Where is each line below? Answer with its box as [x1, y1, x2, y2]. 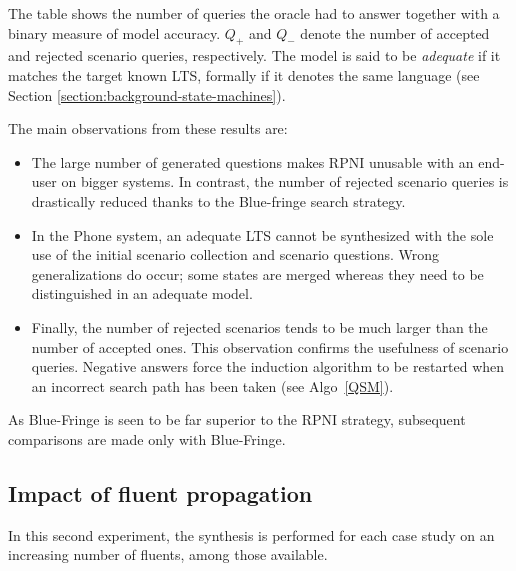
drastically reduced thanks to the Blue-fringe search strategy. [31, 190, 406, 211]
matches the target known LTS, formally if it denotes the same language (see [8, 64, 480, 85]
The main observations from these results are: [8, 118, 288, 139]
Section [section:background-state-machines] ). [8, 84, 286, 105]
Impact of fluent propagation [8, 477, 313, 508]
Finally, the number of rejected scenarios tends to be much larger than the [31, 316, 488, 337]
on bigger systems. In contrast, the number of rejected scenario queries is [61, 171, 509, 192]
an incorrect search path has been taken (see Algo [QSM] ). [31, 375, 394, 396]
